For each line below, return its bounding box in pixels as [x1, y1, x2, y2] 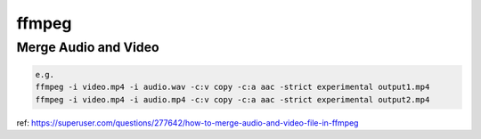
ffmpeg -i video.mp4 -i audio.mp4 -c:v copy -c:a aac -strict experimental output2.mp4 [35, 94, 430, 104]
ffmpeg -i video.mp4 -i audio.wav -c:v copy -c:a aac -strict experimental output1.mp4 [35, 82, 430, 93]
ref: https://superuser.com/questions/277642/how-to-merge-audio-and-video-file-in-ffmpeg [16, 117, 359, 128]
